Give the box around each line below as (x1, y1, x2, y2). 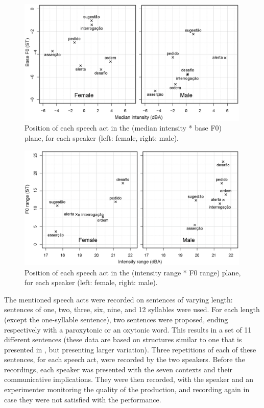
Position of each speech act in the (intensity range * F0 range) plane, (25, 267, 241, 277)
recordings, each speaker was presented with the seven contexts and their (4, 364, 233, 374)
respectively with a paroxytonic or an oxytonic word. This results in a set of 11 (4, 324, 252, 335)
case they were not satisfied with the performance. (4, 394, 161, 404)
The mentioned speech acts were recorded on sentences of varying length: (4, 294, 233, 304)
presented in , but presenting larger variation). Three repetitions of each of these (4, 344, 256, 354)
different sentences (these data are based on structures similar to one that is (4, 334, 242, 345)
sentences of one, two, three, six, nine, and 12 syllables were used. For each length (4, 304, 260, 315)
